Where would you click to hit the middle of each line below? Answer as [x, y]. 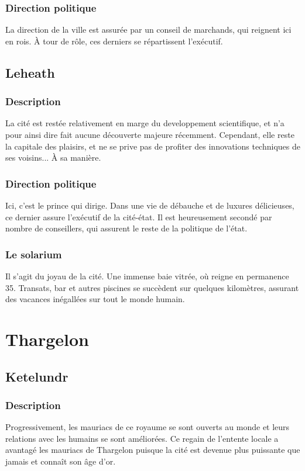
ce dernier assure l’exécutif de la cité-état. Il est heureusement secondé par [139, 217]
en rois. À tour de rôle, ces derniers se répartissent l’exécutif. [114, 41]
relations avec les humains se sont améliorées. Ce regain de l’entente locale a [142, 438]
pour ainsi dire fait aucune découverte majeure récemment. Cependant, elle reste [150, 134]
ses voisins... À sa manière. [53, 157]
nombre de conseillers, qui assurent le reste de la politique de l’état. [126, 228]
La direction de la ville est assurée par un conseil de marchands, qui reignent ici [148, 30]
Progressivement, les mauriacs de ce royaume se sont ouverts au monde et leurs [148, 427]
